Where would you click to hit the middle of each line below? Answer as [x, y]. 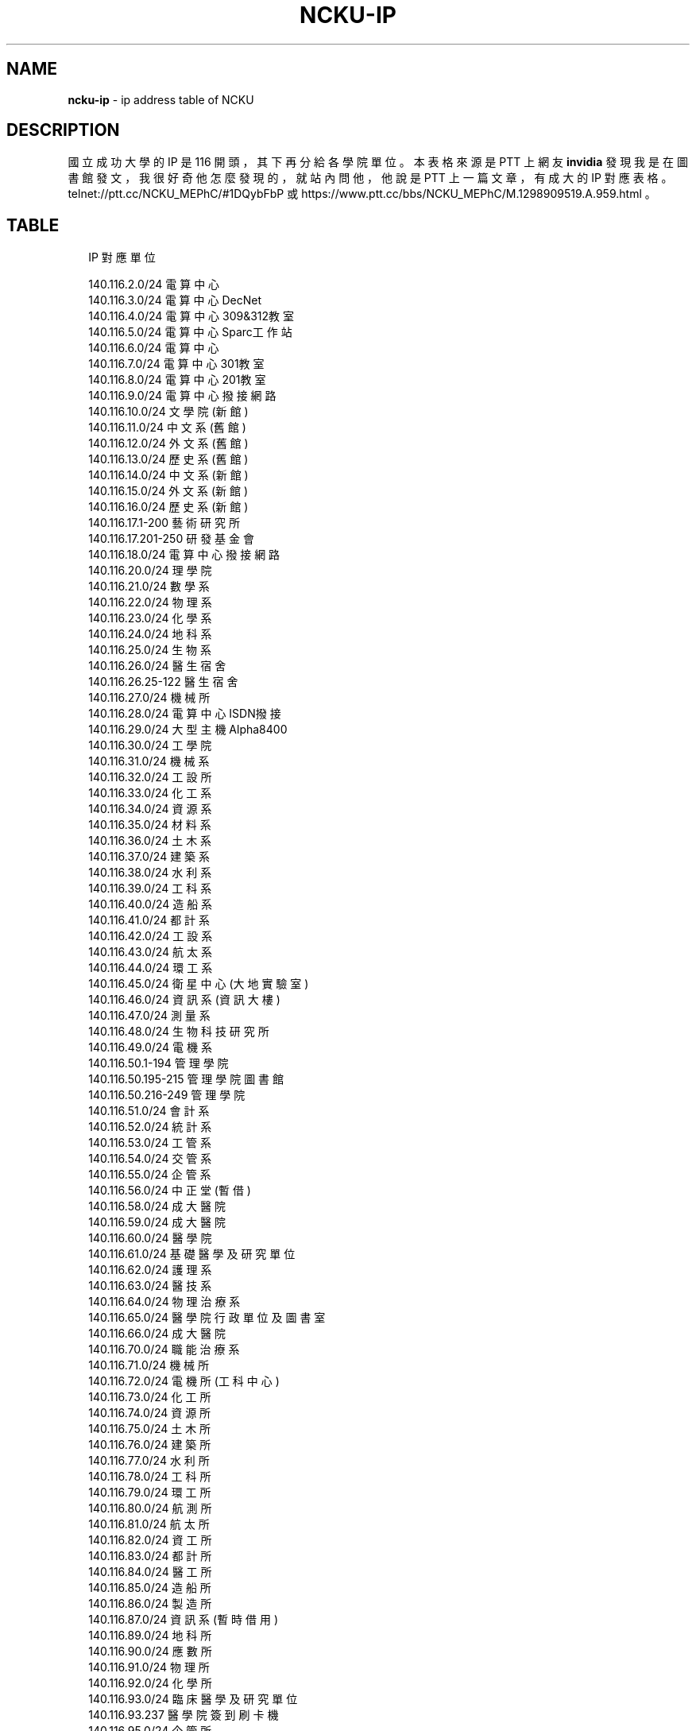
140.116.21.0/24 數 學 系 [149, 587]
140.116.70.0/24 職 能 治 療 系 [164, 1350]
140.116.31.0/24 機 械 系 [149, 761]
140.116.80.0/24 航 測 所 [150, 1508]
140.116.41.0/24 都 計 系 [149, 920]
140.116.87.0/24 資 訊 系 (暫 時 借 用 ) [184, 1620]
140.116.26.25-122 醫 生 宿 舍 [163, 682]
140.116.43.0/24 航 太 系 [150, 952]
